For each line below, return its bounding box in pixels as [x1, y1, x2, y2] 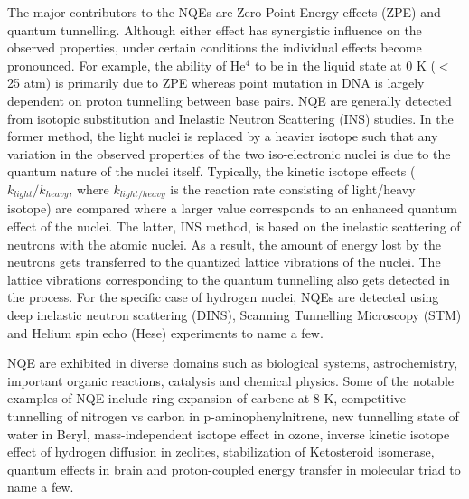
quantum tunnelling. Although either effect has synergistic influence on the [7, 20, 422, 39]
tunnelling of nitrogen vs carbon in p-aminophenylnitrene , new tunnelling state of [7, 406, 459, 425]
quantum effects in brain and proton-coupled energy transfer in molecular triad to [7, 459, 461, 478]
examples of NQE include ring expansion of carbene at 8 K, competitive [7, 389, 407, 408]
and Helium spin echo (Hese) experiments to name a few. [7, 323, 324, 342]
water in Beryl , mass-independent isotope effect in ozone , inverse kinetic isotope [7, 424, 450, 443]
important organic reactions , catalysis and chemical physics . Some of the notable [7, 371, 455, 390]
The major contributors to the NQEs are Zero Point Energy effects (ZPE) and [7, 3, 441, 21]
